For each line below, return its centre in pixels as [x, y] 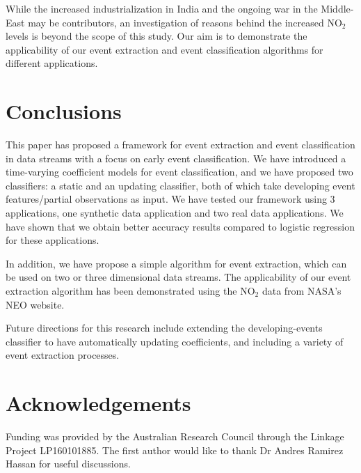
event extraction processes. [63, 355]
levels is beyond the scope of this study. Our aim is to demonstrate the [157, 36]
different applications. [52, 63]
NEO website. [35, 304]
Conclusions [64, 111]
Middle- [337, 8]
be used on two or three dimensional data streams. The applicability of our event [178, 277]
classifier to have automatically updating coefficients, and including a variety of [175, 341]
